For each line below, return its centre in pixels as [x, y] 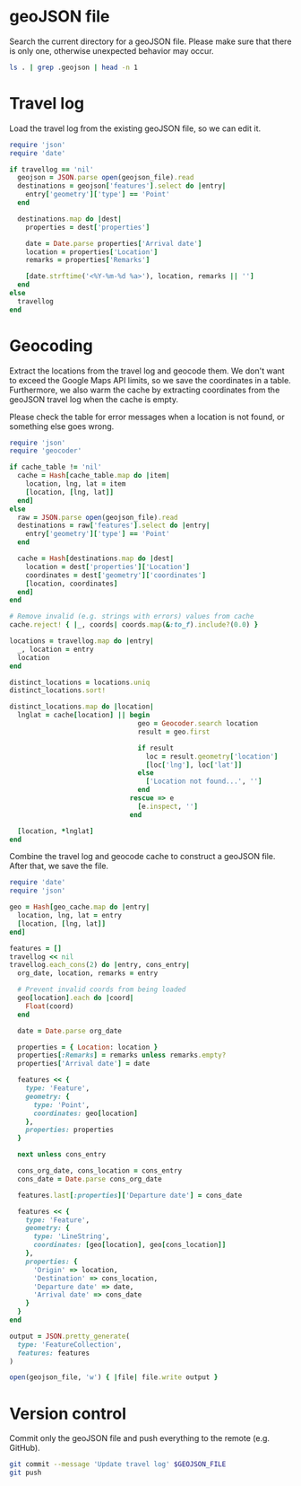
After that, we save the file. [59, 866]
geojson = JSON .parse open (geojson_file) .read [106, 178]
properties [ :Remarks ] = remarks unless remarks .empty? [122, 1055]
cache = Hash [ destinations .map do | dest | [96, 558]
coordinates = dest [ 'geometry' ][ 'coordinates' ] [116, 575]
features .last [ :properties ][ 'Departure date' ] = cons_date [130, 1195]
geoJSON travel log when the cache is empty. [94, 399]
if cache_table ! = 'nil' [56, 467]
